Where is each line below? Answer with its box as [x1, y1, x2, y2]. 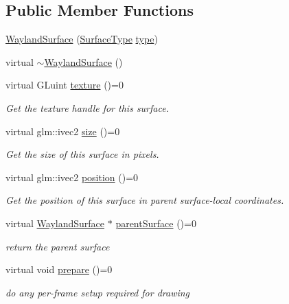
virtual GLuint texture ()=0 [5, 78, 124, 92]
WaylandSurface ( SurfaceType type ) [5, 32, 158, 46]
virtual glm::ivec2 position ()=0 [5, 169, 139, 184]
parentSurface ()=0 [115, 215, 196, 230]
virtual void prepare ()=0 [5, 262, 113, 277]
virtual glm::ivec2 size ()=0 [5, 124, 120, 138]
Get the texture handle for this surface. [5, 100, 169, 115]
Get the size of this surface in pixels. [5, 147, 159, 161]
